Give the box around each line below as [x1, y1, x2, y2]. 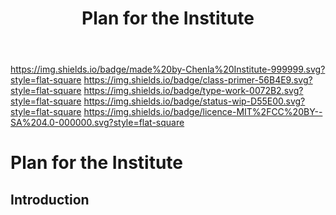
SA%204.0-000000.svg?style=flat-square [10, 117, 185, 129]
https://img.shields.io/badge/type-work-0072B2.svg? [83, 85, 304, 97]
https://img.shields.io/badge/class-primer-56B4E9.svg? [83, 74, 313, 86]
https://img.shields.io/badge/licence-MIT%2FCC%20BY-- [83, 106, 323, 118]
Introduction [10, 191, 90, 208]
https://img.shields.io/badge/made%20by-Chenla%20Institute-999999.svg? [10, 63, 326, 76]
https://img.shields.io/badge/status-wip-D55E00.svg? [83, 95, 306, 107]
